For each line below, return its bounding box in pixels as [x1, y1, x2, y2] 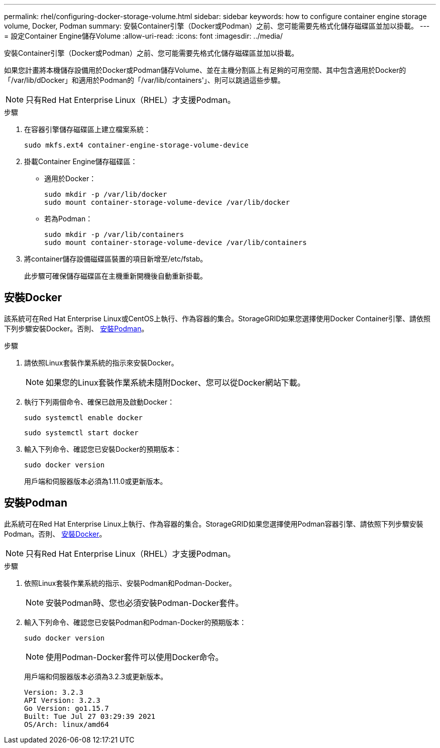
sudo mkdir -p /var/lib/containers [44, 230, 184, 238]
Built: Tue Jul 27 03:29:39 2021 [24, 712, 156, 720]
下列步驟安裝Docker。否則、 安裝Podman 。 [4, 324, 149, 333]
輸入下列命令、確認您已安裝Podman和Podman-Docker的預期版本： [24, 617, 247, 627]
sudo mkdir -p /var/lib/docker [44, 190, 167, 198]
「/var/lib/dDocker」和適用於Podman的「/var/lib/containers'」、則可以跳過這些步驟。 [4, 76, 285, 84]
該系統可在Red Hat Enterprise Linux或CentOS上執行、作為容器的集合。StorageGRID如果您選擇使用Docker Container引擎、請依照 [4, 314, 431, 323]
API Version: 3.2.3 [24, 696, 100, 704]
